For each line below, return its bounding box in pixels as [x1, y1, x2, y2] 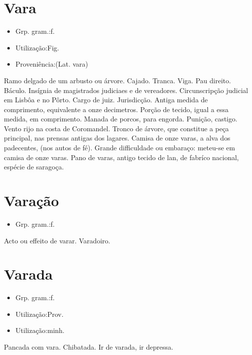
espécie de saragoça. [4, 162, 64, 172]
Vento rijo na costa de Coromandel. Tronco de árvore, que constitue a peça [4, 123, 229, 133]
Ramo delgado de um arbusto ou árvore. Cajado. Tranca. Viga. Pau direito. [4, 75, 231, 85]
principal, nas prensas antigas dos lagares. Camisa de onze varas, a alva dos [4, 133, 230, 143]
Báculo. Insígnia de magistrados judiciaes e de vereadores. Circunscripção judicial [4, 85, 249, 95]
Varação [4, 190, 59, 211]
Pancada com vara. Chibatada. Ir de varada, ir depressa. [4, 342, 173, 352]
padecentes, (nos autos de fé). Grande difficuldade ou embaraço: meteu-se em [4, 142, 235, 153]
